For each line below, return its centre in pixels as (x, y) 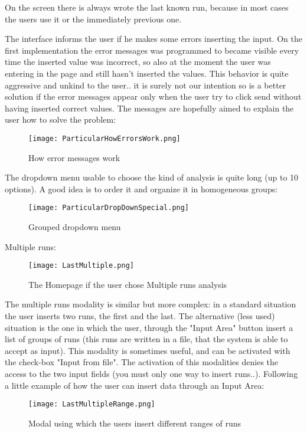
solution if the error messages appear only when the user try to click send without (153, 96)
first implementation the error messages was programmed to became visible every (152, 50)
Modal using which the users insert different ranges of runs (135, 423)
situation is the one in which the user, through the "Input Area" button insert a (149, 327)
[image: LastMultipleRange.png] (92, 404)
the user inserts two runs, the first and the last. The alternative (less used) (140, 316)
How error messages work (74, 157)
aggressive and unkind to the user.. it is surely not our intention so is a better (146, 85)
